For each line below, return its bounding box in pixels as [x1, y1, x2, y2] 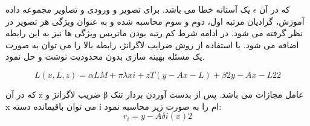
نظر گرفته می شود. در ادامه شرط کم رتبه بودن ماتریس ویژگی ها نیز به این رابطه [5, 27, 303, 39]
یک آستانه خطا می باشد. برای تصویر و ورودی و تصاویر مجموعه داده [5, 3, 251, 15]
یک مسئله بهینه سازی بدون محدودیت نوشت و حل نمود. [5, 50, 205, 63]
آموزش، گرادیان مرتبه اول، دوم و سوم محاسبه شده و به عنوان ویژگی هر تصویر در [5, 14, 305, 27]
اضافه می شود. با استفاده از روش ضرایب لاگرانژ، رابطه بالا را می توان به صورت [5, 38, 299, 51]
